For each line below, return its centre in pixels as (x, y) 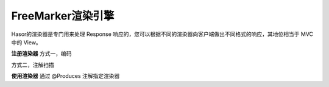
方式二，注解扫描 (33, 64)
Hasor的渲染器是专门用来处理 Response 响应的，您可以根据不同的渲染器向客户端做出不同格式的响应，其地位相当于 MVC (162, 34)
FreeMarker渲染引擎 (63, 16)
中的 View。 (27, 42)
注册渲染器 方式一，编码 (41, 54)
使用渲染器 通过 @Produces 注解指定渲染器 (65, 76)
